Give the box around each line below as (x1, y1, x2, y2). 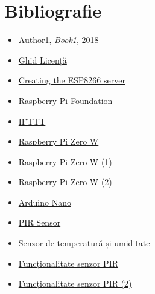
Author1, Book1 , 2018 (18, 33, 99, 46)
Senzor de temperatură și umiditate (18, 237, 150, 249)
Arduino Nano (18, 195, 71, 208)
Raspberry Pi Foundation (18, 94, 113, 106)
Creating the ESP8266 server (18, 74, 125, 87)
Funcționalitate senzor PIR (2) (18, 277, 132, 290)
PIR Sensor (18, 216, 61, 229)
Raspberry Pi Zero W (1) (18, 155, 112, 168)
